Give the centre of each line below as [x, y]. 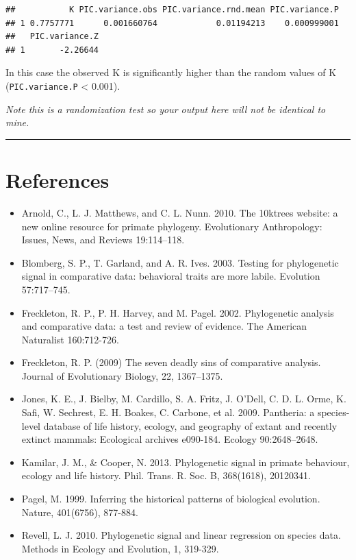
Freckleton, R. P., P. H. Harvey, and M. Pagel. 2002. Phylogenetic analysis [178, 312]
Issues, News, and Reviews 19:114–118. [103, 240]
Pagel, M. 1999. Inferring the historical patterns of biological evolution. [171, 499]
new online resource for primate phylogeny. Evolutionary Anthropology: [172, 226]
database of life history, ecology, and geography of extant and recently [190, 425]
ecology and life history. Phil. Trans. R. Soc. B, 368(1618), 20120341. [166, 475]
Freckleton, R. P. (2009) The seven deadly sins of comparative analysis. [171, 362]
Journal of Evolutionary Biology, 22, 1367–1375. [122, 375]
